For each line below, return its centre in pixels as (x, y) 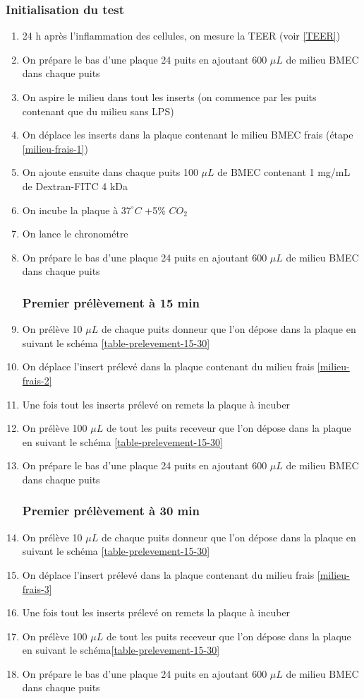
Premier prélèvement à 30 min (111, 511)
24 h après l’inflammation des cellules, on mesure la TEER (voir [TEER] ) (181, 36)
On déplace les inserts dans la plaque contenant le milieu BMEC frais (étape (188, 135)
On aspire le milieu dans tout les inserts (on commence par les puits (169, 97)
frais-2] (37, 380)
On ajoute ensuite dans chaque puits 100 (110, 172)
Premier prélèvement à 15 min (111, 302)
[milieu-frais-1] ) (55, 148)
